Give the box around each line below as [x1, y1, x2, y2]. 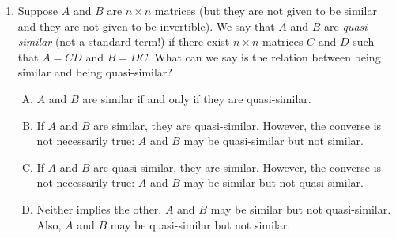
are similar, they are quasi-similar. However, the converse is [93, 117, 382, 133]
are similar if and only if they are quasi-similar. [82, 90, 311, 106]
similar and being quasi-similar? [17, 64, 172, 80]
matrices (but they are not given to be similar [154, 2, 377, 18]
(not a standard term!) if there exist [55, 33, 230, 50]
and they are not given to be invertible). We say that [17, 17, 275, 34]
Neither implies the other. [36, 200, 162, 217]
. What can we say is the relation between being [147, 48, 381, 65]
